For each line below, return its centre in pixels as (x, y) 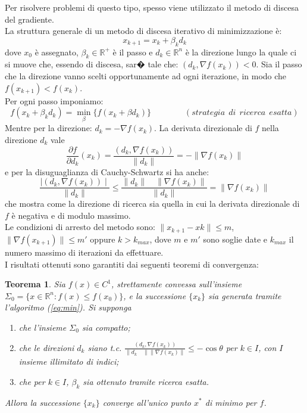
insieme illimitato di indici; (69, 361)
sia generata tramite (245, 295)
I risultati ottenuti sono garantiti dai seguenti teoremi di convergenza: (132, 264)
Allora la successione (43, 402)
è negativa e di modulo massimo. (71, 215)
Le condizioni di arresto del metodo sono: (80, 227)
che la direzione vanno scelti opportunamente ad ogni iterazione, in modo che (146, 75)
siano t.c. (105, 347)
